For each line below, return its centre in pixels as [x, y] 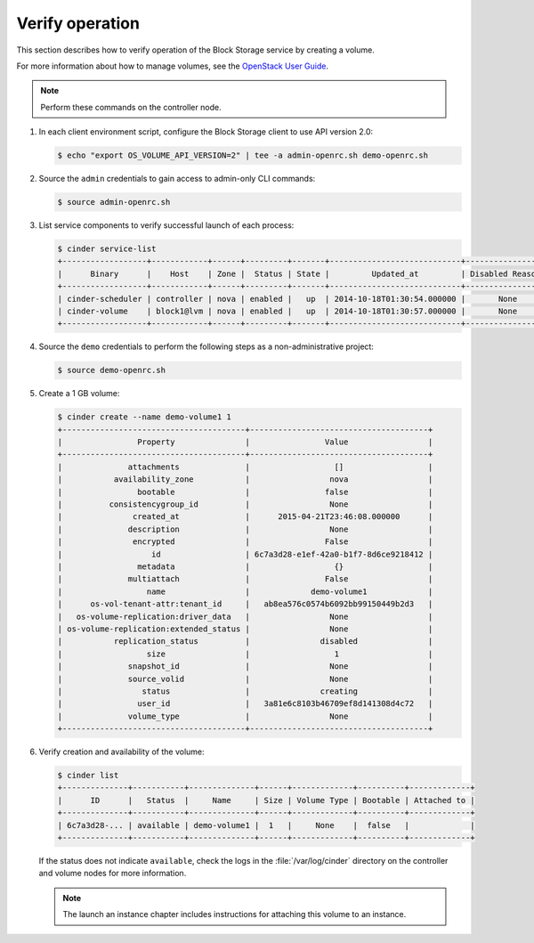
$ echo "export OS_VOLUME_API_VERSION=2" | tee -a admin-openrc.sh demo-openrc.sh [243, 155]
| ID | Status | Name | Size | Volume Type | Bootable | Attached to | [266, 800]
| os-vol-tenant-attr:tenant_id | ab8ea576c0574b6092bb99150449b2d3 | [245, 604]
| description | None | [245, 529]
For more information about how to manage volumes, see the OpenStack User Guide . [173, 66]
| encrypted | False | [245, 542]
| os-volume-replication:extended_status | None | [245, 629]
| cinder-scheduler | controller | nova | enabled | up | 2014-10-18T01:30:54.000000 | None [287, 299]
